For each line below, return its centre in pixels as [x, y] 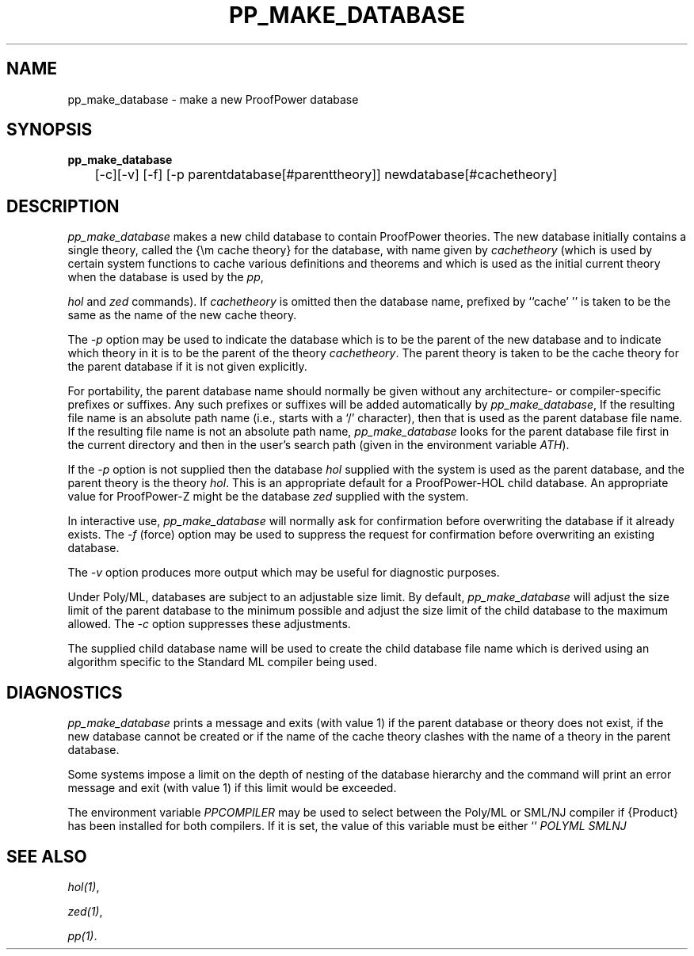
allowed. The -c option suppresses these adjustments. [209, 624]
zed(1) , [85, 911]
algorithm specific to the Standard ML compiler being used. [223, 662]
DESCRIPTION [63, 206]
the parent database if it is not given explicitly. [187, 367]
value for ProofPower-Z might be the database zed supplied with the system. [268, 497]
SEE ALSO [47, 856]
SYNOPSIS [50, 130]
